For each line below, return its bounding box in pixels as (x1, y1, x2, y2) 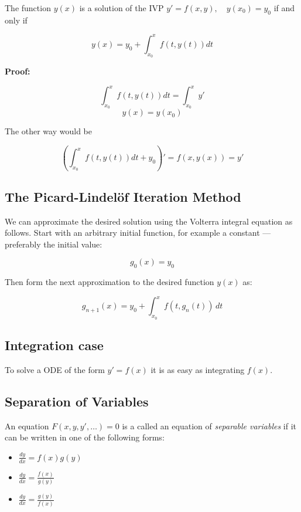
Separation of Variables (5, 392, 149, 410)
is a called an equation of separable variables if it (122, 419, 297, 432)
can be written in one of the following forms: (5, 431, 165, 443)
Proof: (5, 65, 30, 77)
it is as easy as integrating (150, 363, 245, 375)
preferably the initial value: (5, 238, 102, 250)
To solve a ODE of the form (5, 363, 105, 375)
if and (273, 2, 295, 13)
